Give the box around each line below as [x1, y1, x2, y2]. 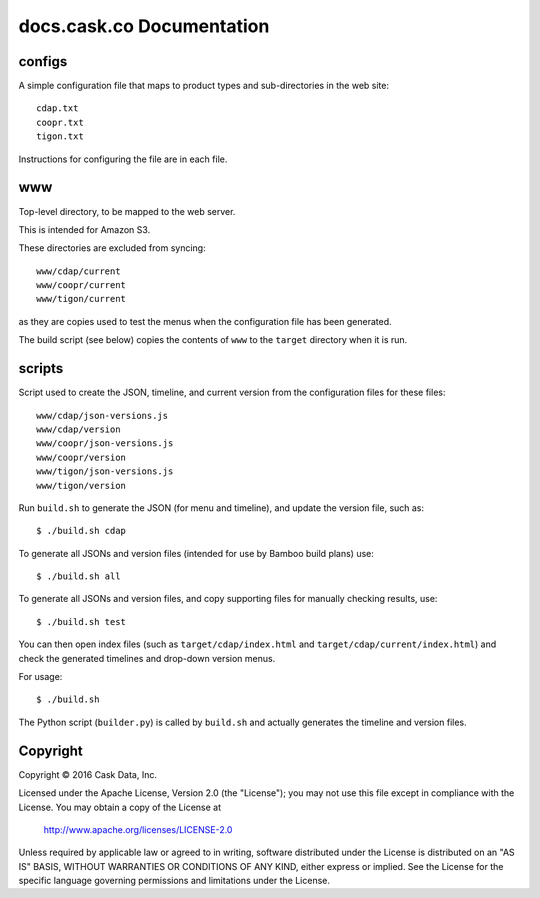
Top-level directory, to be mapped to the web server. [18, 205, 236, 217]
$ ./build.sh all [36, 571, 121, 582]
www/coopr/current [36, 280, 127, 291]
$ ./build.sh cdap [36, 525, 127, 537]
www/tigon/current [36, 293, 127, 305]
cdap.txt [36, 103, 79, 114]
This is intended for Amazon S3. [18, 223, 151, 235]
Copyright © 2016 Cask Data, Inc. [18, 768, 157, 780]
